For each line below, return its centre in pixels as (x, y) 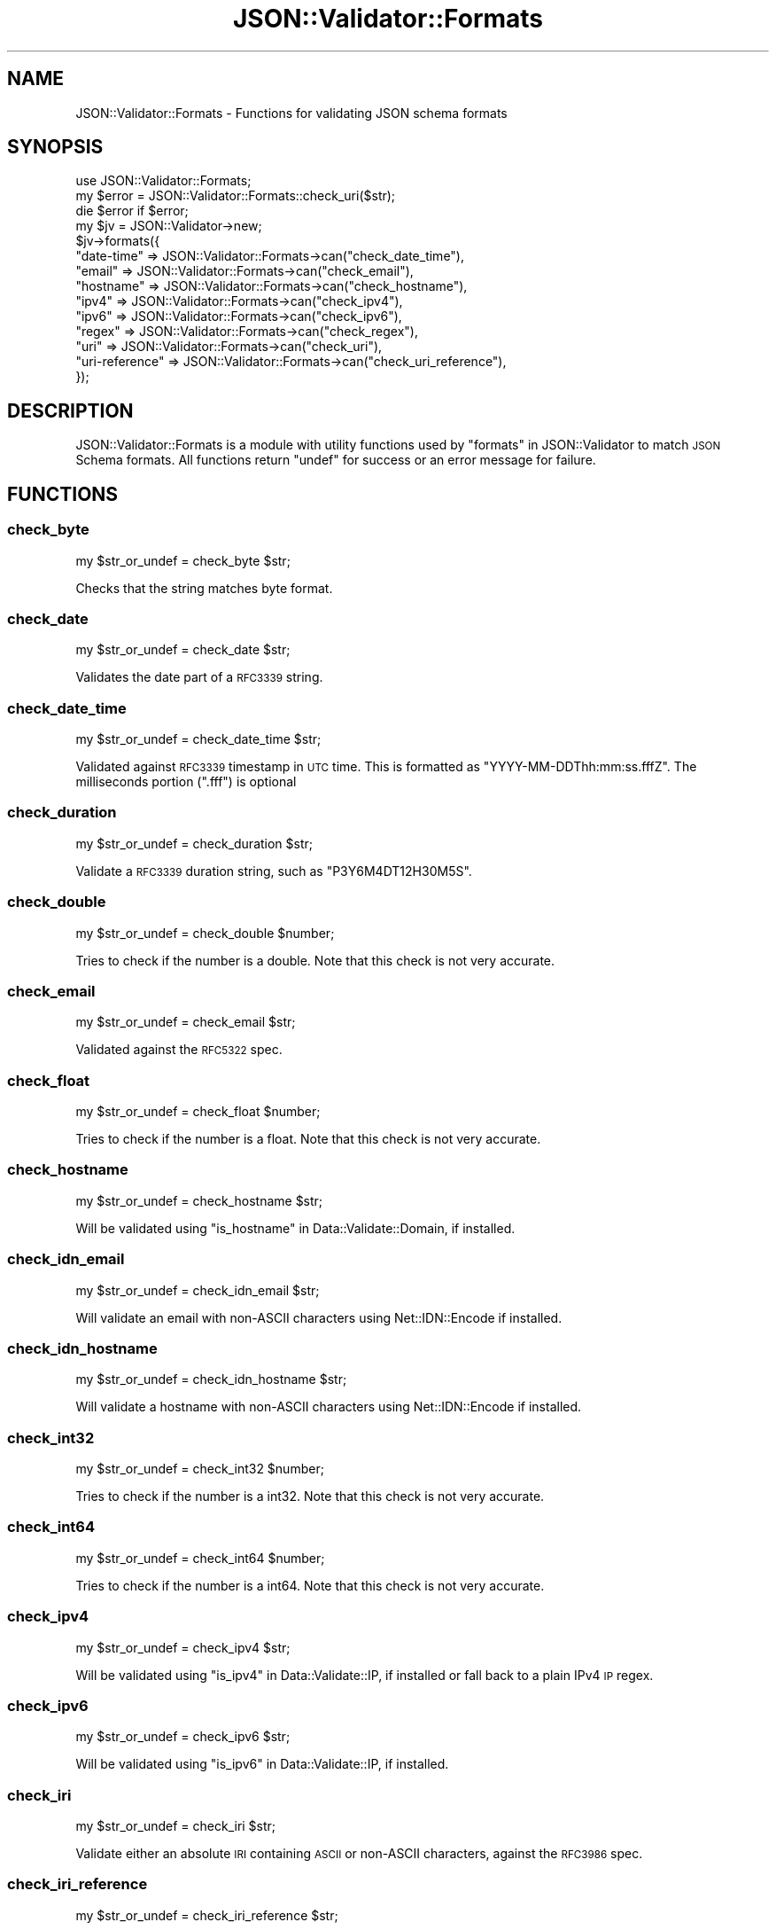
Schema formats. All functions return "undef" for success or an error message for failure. (336, 460)
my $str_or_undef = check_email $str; (186, 1022)
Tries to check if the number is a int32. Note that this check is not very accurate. (310, 1496)
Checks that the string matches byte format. (204, 588)
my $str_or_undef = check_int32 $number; (200, 1469)
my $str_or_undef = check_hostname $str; (199, 1200)
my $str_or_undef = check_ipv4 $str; (183, 1647)
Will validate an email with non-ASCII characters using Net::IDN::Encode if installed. (319, 1317)
